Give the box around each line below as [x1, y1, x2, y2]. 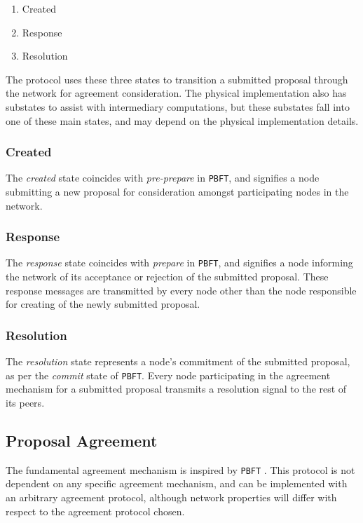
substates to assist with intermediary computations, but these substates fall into [6, 99, 350, 114]
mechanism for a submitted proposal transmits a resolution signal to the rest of [6, 381, 347, 396]
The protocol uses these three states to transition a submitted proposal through [6, 72, 348, 86]
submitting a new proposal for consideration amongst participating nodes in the [6, 184, 349, 199]
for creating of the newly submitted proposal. [6, 297, 200, 311]
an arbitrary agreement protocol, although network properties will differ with [6, 489, 337, 504]
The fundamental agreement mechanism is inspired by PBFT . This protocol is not [6, 462, 355, 477]
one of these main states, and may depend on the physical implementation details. [6, 113, 359, 128]
